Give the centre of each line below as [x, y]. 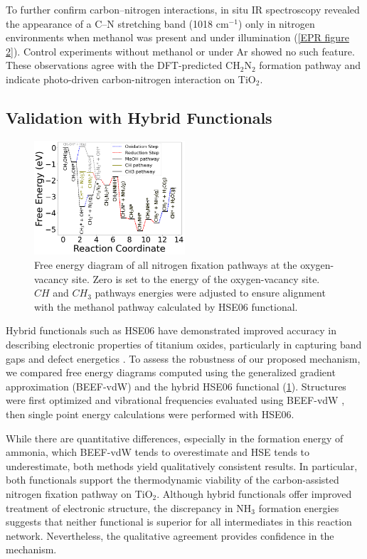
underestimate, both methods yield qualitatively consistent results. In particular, [182, 465]
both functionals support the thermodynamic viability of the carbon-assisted [172, 480]
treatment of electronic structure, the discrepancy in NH [129, 507]
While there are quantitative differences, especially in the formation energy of [175, 438]
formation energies [299, 507]
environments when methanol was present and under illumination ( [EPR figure [177, 37]
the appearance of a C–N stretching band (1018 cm [117, 23]
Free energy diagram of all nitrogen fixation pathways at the [166, 265]
